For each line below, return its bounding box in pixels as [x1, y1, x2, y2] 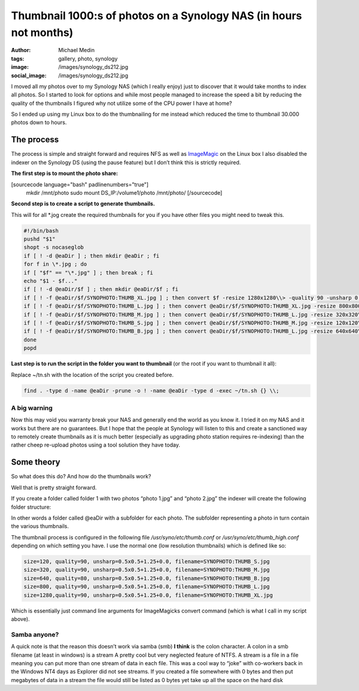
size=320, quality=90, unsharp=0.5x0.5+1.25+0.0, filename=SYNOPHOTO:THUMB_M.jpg [23, 566, 270, 574]
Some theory [11, 457, 61, 467]
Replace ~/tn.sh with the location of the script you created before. [11, 371, 174, 378]
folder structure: [11, 503, 51, 511]
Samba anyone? [11, 630, 59, 638]
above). [11, 615, 30, 623]
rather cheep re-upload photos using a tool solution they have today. [11, 441, 181, 449]
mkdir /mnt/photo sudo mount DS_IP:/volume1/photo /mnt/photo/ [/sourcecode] [26, 189, 223, 196]
